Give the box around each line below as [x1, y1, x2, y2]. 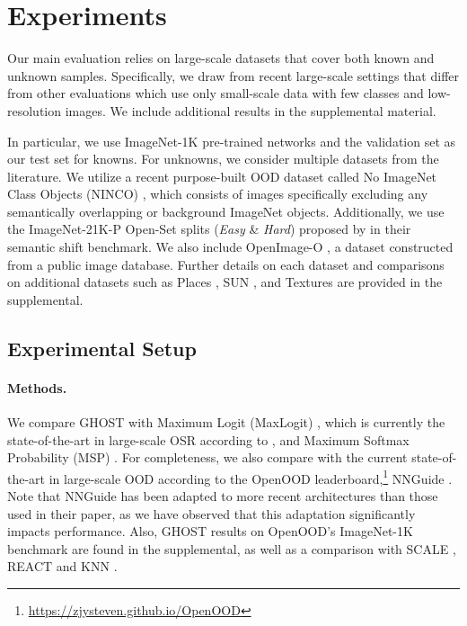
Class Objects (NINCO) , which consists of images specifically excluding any [7, 184, 428, 203]
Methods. [7, 378, 67, 397]
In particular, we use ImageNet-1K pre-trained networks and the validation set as [7, 131, 456, 150]
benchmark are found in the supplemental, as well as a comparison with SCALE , [7, 539, 456, 558]
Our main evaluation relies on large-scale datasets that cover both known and [7, 49, 435, 67]
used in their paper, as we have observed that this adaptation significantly [7, 504, 416, 523]
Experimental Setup [7, 334, 197, 362]
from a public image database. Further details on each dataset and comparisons [7, 255, 445, 273]
